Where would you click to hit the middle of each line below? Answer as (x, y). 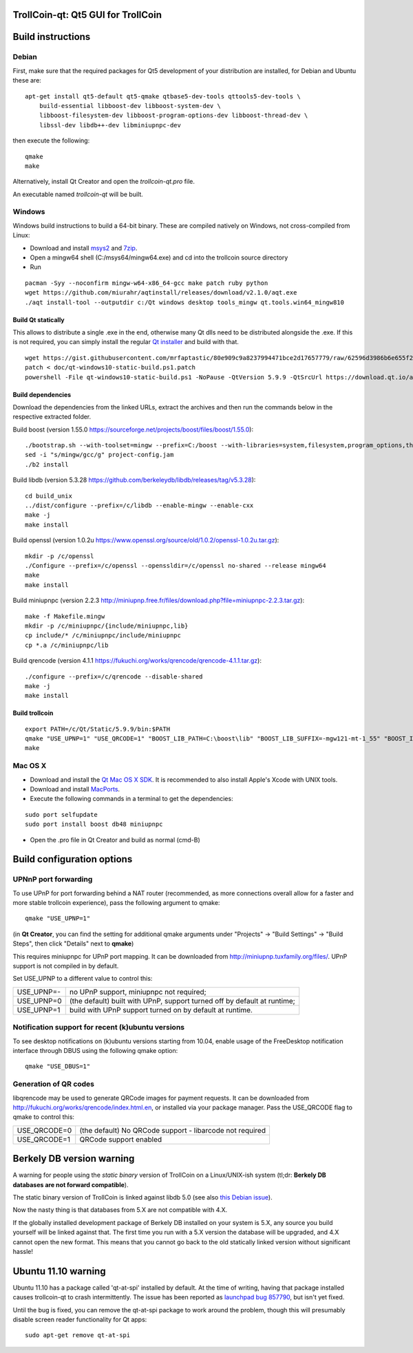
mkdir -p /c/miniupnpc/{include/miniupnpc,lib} (107, 626)
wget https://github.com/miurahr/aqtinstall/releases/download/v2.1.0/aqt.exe (161, 293)
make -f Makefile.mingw (65, 616)
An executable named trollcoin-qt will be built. (78, 194)
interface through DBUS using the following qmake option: (95, 1050)
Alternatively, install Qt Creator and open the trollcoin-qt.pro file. (104, 182)
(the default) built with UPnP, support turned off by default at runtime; (182, 1001)
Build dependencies (42, 394)
